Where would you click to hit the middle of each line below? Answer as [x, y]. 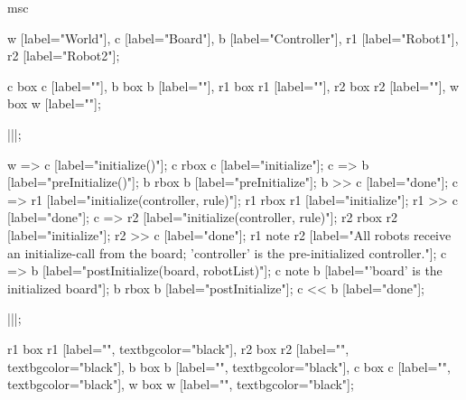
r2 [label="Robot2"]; [64, 56]
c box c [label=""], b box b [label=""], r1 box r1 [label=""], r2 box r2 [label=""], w [233, 85]
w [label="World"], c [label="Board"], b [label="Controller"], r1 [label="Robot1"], [233, 37]
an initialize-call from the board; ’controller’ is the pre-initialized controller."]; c [227, 252]
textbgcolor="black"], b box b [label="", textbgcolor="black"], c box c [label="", [229, 366]
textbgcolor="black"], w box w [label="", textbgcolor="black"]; [181, 384]
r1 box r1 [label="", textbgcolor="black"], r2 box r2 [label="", [178, 348]
